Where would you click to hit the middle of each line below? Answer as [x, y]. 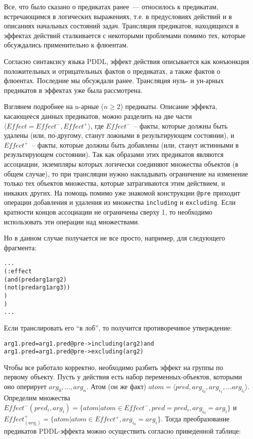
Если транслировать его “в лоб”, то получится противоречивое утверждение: [118, 327]
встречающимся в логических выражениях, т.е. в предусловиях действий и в [118, 16]
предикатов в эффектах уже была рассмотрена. [73, 90]
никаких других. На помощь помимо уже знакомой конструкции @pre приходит [122, 192]
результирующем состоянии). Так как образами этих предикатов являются [114, 154]
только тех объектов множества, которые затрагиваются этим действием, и [115, 183]
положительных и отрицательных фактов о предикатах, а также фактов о [112, 71]
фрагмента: [20, 247]
